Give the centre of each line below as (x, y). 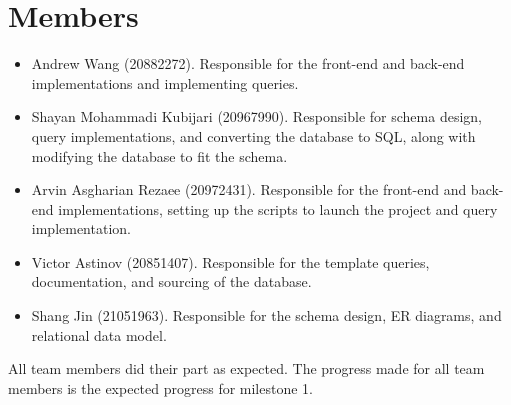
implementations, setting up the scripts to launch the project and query (278, 208)
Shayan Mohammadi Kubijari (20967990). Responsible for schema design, (256, 116)
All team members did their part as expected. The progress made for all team (246, 368)
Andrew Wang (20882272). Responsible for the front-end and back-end (248, 63)
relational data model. (99, 334)
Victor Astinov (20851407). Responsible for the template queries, (230, 261)
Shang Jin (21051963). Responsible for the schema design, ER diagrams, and (266, 315)
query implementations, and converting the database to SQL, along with (253, 135)
